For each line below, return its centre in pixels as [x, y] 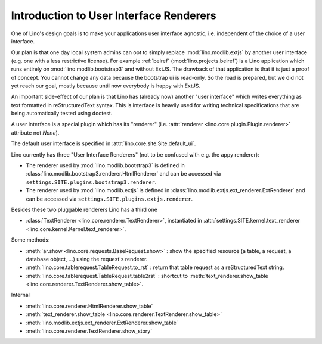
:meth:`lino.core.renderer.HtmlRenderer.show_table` [89, 306]
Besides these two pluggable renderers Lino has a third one [84, 209]
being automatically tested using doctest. [62, 114]
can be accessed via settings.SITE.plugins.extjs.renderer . [109, 199]
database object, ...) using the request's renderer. [87, 259]
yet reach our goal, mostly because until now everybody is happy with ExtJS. [106, 86]
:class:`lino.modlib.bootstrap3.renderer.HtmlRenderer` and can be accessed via [123, 174]
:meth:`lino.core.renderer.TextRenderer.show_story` [89, 331]
